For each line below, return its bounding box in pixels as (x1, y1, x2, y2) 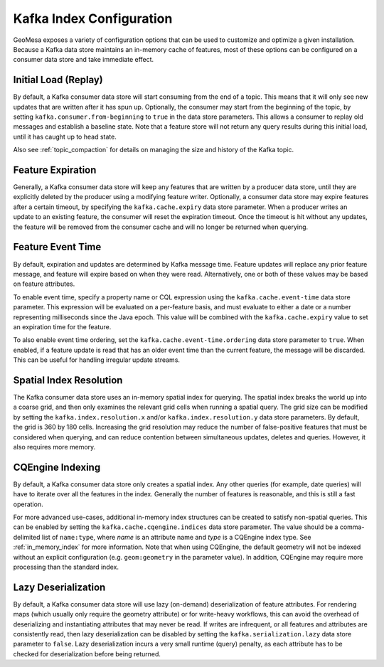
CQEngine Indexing (13, 461, 101, 473)
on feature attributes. (13, 279, 75, 288)
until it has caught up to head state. (13, 132, 117, 141)
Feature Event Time (13, 241, 102, 253)
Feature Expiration (13, 164, 97, 176)
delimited (13, 533, 41, 541)
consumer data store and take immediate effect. (13, 55, 154, 64)
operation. (13, 500, 43, 508)
